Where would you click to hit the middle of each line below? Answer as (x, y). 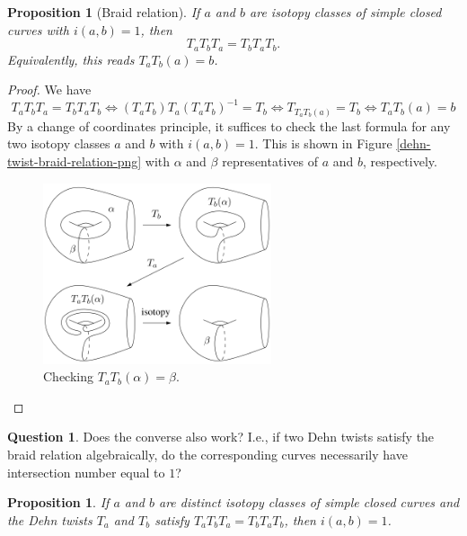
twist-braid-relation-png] (75, 161)
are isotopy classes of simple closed (346, 12)
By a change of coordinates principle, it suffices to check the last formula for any (229, 125)
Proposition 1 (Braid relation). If (104, 12)
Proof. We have (49, 89)
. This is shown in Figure (323, 143)
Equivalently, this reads (71, 59)
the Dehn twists (50, 519)
